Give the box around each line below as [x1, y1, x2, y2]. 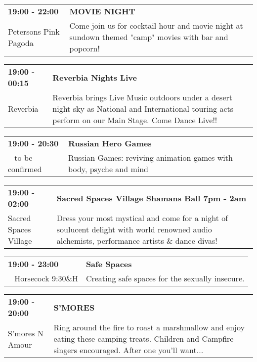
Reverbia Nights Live [52, 71, 137, 83]
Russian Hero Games [68, 137, 152, 149]
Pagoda [8, 37, 34, 48]
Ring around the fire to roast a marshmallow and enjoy [53, 321, 245, 333]
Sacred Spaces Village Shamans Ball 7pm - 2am [56, 192, 247, 204]
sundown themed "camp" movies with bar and [69, 31, 228, 43]
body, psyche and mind [68, 163, 148, 175]
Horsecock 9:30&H [14, 272, 78, 284]
